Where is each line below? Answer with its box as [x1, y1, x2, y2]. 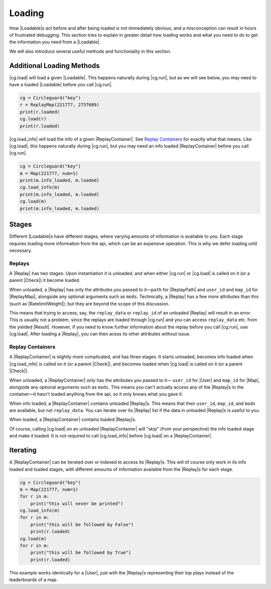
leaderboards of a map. [9, 577, 58, 583]
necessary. [9, 247, 33, 253]
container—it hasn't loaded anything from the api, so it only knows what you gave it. [9, 391, 183, 397]
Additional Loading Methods [9, 61, 100, 70]
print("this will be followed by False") [30, 522, 134, 527]
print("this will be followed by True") [30, 550, 131, 555]
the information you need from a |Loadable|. [9, 39, 101, 45]
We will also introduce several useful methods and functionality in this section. [9, 48, 172, 54]
